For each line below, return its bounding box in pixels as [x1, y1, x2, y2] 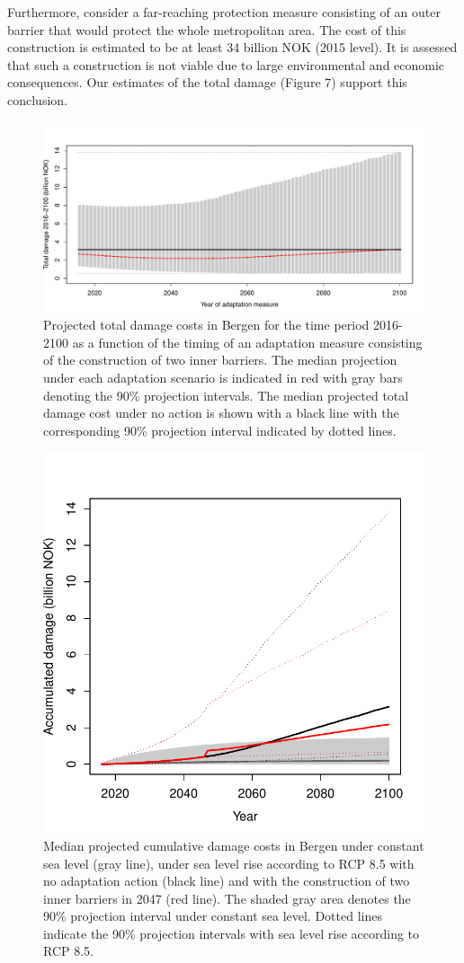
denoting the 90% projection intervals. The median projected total [43, 385, 409, 404]
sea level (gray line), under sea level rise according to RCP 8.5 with [43, 853, 415, 872]
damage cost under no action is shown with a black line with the [43, 403, 399, 422]
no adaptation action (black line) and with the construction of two [43, 871, 410, 890]
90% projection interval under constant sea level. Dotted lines [43, 906, 382, 925]
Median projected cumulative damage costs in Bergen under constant [43, 835, 424, 854]
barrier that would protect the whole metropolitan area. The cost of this [7, 20, 406, 39]
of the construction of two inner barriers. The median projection [43, 350, 397, 369]
